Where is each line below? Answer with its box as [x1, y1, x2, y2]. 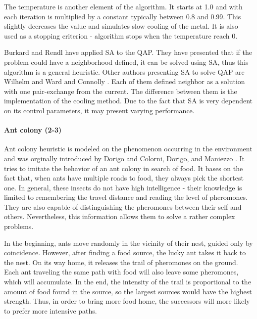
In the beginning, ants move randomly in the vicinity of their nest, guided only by [4, 237, 253, 248]
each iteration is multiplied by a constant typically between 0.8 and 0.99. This [4, 11, 241, 21]
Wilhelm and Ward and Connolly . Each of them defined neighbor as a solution [4, 76, 245, 87]
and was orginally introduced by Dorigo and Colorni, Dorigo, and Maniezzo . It [4, 153, 245, 163]
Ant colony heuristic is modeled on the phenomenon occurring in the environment [4, 143, 253, 154]
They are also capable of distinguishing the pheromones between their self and [4, 201, 242, 212]
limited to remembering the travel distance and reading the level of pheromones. [4, 192, 248, 202]
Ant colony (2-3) [4, 125, 62, 135]
